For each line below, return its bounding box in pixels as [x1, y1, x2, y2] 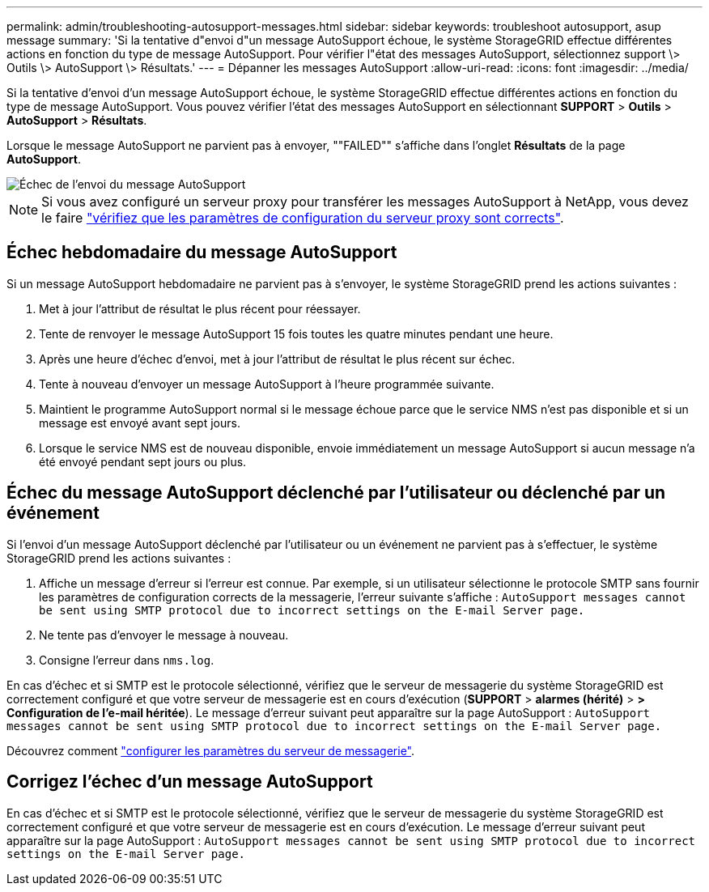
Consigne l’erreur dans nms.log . [39, 652, 214, 667]
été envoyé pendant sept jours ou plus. [39, 454, 247, 469]
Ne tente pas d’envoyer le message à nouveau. [39, 627, 289, 642]
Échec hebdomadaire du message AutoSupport [6, 242, 397, 263]
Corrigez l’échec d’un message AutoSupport [6, 771, 373, 792]
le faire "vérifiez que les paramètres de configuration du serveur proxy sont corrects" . [41, 210, 564, 226]
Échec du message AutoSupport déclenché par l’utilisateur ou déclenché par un [6, 482, 666, 503]
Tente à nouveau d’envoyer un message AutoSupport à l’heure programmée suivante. [39, 376, 495, 391]
